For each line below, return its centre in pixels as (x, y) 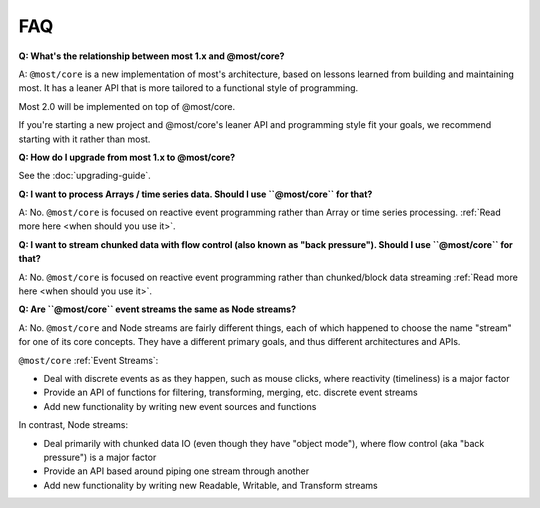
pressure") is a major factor (100, 457)
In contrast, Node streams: (73, 425)
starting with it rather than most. (84, 139)
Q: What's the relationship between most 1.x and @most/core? (151, 56)
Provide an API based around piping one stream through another (176, 471)
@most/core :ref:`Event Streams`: (88, 360)
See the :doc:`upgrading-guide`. (85, 176)
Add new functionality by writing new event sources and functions (180, 406)
